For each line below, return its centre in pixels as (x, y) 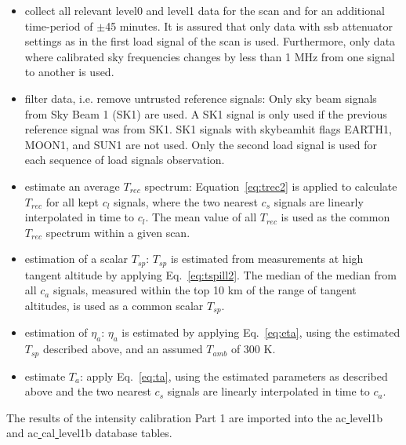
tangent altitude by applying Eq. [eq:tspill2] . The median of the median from (210, 274)
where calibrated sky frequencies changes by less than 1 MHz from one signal (210, 56)
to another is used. (69, 72)
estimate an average (72, 186)
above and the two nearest (88, 391)
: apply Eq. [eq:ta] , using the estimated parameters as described (234, 376)
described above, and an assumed (123, 349)
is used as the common (335, 217)
